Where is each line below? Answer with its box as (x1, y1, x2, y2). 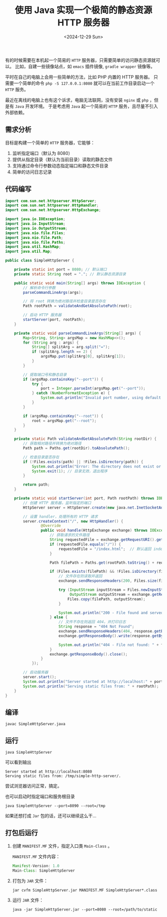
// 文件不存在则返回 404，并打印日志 (58, 620, 126, 625)
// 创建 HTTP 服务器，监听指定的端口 (23, 500, 91, 506)
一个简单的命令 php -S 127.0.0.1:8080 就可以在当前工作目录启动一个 (13, 80, 155, 86)
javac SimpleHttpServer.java (5, 722, 66, 727)
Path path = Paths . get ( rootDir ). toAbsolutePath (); (23, 446, 130, 451)
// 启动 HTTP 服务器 (23, 312, 62, 318)
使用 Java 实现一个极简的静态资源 (14, 4, 153, 16)
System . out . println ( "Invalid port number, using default (40, 395, 162, 400)
